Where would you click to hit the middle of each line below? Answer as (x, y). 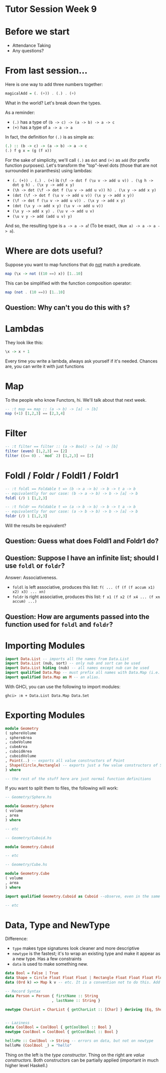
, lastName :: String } (76, 1000)
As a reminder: (20, 112)
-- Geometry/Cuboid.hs (28, 838)
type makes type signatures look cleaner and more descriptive (76, 948)
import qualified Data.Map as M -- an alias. (53, 677)
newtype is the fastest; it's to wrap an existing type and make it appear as (86, 954)
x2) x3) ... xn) (29, 592)
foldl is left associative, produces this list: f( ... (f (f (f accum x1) (83, 587)
